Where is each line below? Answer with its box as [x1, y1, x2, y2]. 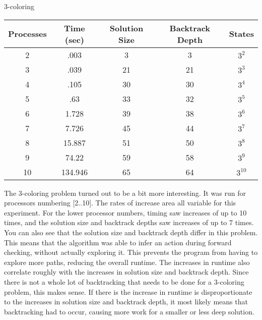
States [229, 28, 254, 40]
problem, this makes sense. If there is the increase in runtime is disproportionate [4, 286, 252, 297]
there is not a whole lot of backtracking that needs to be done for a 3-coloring [4, 276, 244, 287]
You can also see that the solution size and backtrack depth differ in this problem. [4, 227, 258, 237]
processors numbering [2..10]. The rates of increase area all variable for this [4, 197, 236, 208]
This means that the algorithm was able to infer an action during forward [4, 237, 232, 247]
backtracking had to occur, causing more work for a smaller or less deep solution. [4, 306, 254, 316]
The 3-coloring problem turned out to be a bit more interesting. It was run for [4, 187, 246, 198]
